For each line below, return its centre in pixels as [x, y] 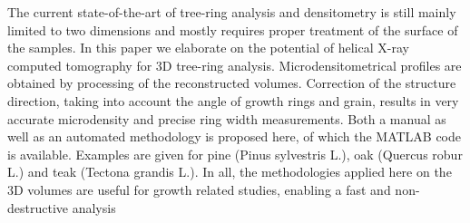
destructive [38, 207]
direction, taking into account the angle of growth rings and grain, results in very [233, 100]
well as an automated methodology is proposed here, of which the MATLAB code [235, 136]
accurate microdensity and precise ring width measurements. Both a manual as [227, 118]
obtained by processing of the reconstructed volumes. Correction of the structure [232, 83]
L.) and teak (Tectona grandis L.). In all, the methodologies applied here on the [230, 172]
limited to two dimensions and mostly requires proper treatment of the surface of [233, 29]
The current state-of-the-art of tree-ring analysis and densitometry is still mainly [232, 12]
